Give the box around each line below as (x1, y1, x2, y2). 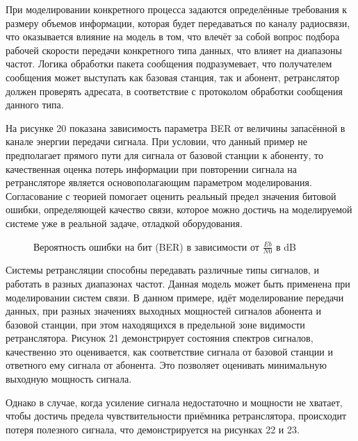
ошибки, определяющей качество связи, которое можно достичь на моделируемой (6, 202, 352, 217)
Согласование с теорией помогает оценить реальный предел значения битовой (6, 188, 336, 203)
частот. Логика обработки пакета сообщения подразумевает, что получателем (6, 56, 332, 71)
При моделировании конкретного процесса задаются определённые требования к (6, 2, 348, 16)
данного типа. (6, 97, 64, 112)
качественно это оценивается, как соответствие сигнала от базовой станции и (6, 344, 333, 358)
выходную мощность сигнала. (6, 372, 132, 386)
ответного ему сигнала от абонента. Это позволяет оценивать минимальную (6, 358, 327, 372)
